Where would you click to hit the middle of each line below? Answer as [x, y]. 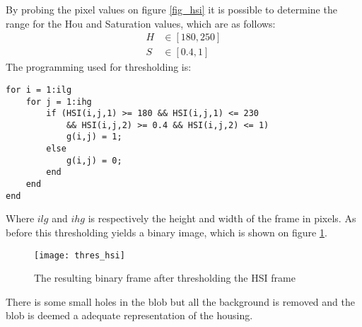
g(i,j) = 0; [94, 160]
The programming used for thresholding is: [99, 67]
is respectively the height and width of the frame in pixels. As [222, 218]
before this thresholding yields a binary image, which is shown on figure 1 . [167, 232]
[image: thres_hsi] [80, 255]
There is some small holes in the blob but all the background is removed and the [180, 301]
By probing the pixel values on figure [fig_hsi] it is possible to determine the [171, 9]
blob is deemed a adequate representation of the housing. [129, 315]
